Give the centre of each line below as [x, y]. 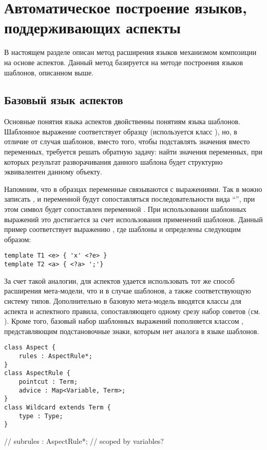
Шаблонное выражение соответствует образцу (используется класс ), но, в [121, 131]
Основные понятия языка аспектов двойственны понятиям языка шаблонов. [122, 121]
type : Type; [41, 416]
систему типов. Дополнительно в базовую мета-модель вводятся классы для [123, 300]
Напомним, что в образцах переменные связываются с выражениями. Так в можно [133, 189]
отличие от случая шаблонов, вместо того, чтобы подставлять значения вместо [127, 141]
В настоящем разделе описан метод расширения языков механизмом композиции [130, 52]
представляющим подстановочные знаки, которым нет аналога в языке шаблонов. [132, 331]
